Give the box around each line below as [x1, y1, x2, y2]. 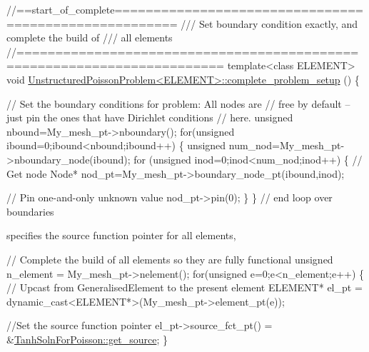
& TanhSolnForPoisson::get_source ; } [6, 331, 168, 346]
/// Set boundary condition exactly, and [181, 16, 358, 31]
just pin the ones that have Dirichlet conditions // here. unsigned [6, 110, 293, 125]
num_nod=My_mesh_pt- [228, 138, 345, 153]
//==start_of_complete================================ [6, 2, 363, 16]
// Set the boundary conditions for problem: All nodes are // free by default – [6, 96, 350, 111]
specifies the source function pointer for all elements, [6, 228, 236, 243]
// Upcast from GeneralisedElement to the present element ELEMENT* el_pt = [6, 280, 363, 295]
